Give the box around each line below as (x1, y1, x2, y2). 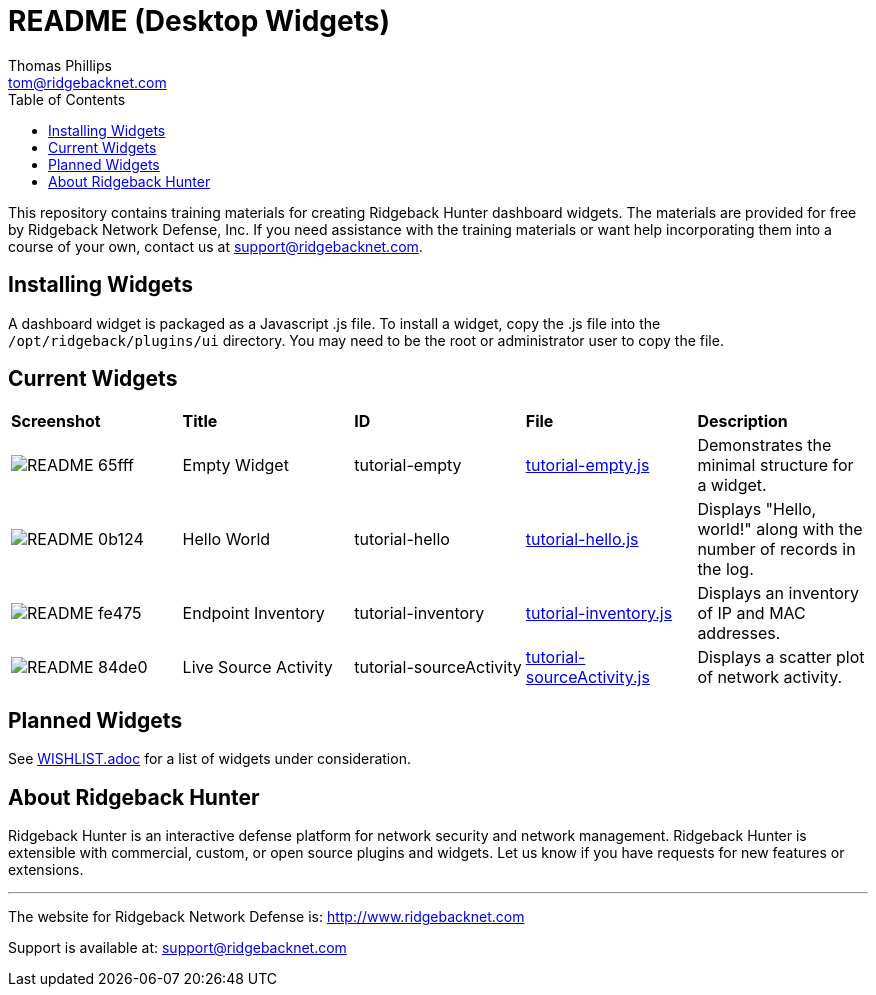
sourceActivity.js (525, 667, 650, 688)
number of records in (697, 539, 856, 560)
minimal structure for (697, 455, 854, 476)
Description (697, 411, 788, 432)
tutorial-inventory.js (525, 603, 673, 624)
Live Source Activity (182, 657, 333, 678)
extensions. (8, 861, 84, 879)
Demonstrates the (697, 435, 832, 456)
